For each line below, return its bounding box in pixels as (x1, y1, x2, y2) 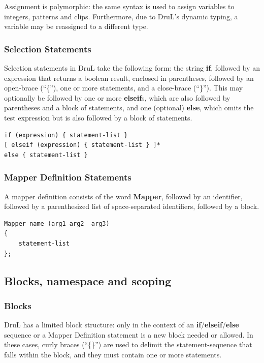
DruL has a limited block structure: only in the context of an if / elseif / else (4, 319, 239, 330)
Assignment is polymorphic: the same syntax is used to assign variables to (4, 1, 235, 11)
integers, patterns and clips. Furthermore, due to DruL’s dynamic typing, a (4, 11, 238, 21)
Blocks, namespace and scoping (4, 273, 172, 288)
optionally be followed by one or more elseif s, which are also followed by (4, 92, 230, 103)
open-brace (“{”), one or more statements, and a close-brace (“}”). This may (4, 82, 243, 93)
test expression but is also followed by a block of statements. (4, 112, 192, 123)
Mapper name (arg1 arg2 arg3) (4, 220, 110, 227)
